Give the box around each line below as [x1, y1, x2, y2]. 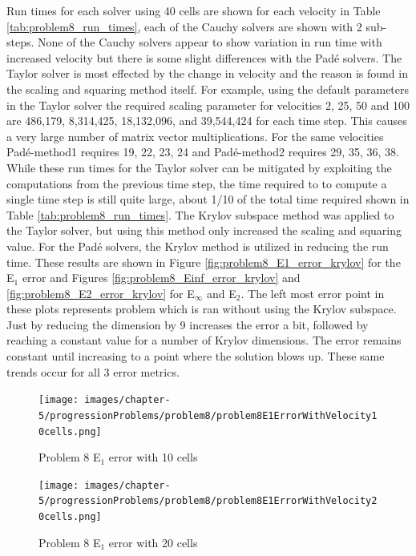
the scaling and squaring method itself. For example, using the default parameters [6, 80, 410, 97]
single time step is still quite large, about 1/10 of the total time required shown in [6, 191, 410, 207]
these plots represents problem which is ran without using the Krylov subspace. [6, 300, 397, 317]
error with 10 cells [108, 449, 198, 465]
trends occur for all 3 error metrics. [6, 363, 180, 380]
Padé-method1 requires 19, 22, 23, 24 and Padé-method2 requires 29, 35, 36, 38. [6, 143, 399, 160]
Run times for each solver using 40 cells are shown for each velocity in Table [6, 2, 381, 18]
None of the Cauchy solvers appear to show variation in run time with [38, 34, 382, 50]
